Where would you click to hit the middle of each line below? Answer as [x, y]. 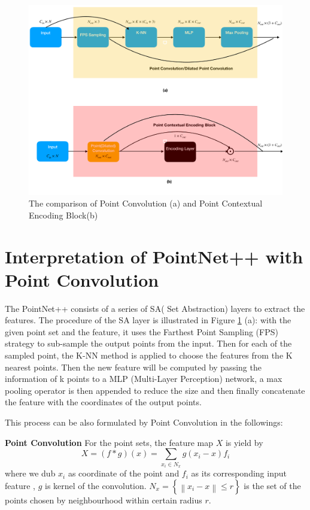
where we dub [30, 473]
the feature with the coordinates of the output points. [103, 402]
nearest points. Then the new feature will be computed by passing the [133, 367]
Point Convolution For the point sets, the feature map [109, 442]
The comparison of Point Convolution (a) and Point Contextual [146, 203]
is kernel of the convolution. [96, 485]
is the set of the [272, 485]
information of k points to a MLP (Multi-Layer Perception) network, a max [144, 379]
